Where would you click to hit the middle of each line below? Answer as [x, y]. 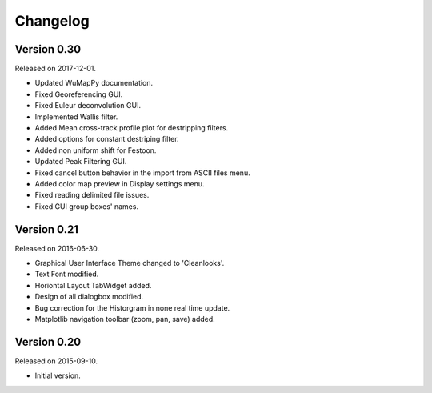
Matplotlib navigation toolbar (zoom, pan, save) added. [125, 319]
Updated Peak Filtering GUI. [81, 162]
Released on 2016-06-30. [57, 248]
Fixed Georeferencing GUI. [79, 94]
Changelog [52, 21]
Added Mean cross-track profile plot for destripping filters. [132, 128]
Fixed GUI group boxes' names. [87, 206]
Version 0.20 [48, 341]
